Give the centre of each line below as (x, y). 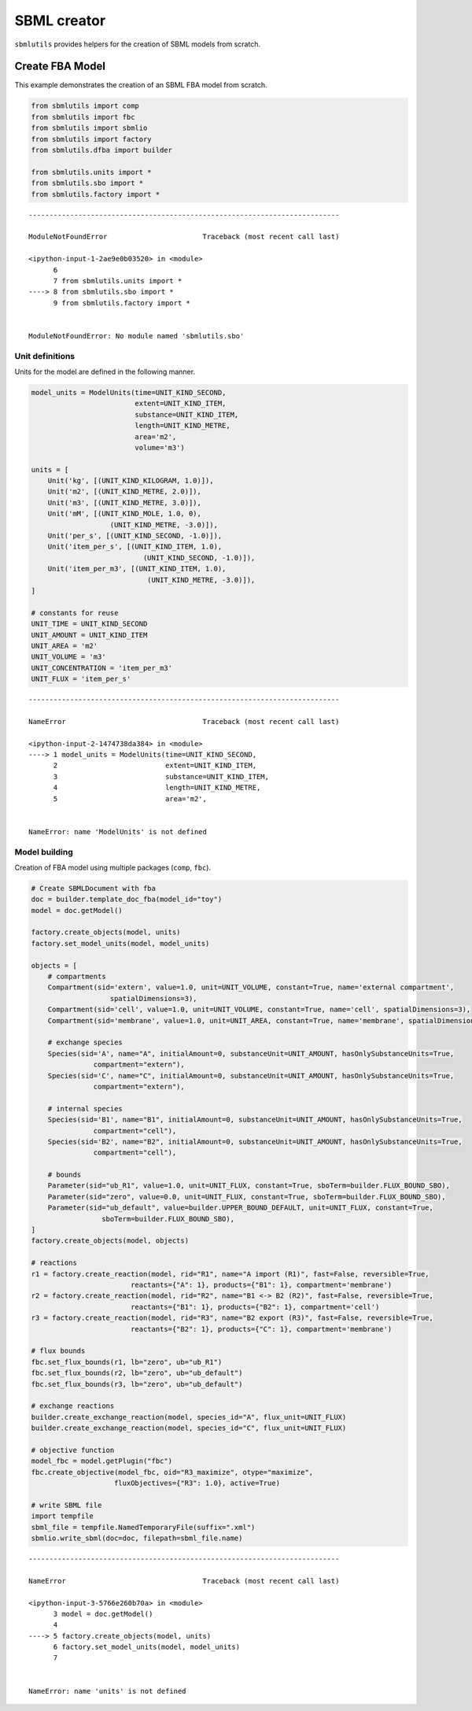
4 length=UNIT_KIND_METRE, (157, 788)
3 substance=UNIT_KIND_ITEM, (161, 776)
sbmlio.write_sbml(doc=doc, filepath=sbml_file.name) (137, 1538)
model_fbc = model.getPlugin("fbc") (102, 1461)
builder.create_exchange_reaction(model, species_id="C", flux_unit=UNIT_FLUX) (189, 1428)
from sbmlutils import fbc (83, 117)
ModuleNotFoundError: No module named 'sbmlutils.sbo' (136, 336)
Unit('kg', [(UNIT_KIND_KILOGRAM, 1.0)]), (131, 481)
